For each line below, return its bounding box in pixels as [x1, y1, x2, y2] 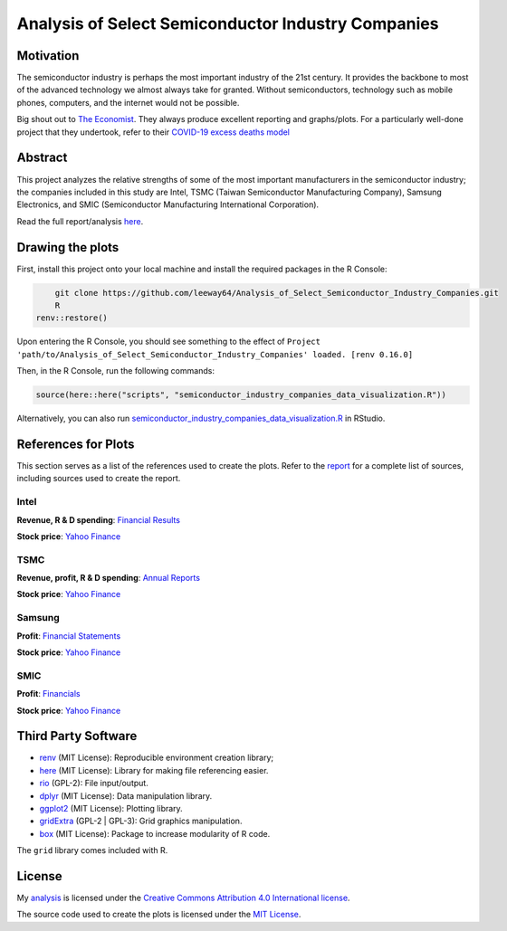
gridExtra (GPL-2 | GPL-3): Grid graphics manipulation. [39, 815, 243, 827]
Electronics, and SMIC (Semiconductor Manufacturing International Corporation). [16, 199, 320, 210]
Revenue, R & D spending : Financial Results [16, 514, 181, 525]
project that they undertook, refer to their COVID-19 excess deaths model [16, 127, 290, 138]
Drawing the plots [16, 240, 120, 255]
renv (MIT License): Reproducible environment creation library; [39, 752, 274, 764]
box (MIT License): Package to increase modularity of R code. [39, 828, 271, 839]
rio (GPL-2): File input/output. [39, 778, 148, 789]
